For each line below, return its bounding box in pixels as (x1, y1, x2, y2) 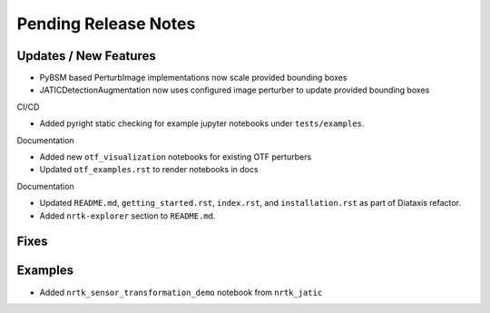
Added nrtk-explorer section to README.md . (39, 210, 216, 221)
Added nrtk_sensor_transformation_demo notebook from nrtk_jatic (39, 287, 323, 298)
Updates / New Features (16, 48, 156, 64)
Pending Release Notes (16, 14, 196, 34)
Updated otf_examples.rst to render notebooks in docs (39, 164, 259, 175)
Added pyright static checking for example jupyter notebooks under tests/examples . (39, 118, 365, 129)
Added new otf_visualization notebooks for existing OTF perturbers (39, 152, 312, 162)
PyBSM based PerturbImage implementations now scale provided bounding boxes (39, 73, 348, 83)
